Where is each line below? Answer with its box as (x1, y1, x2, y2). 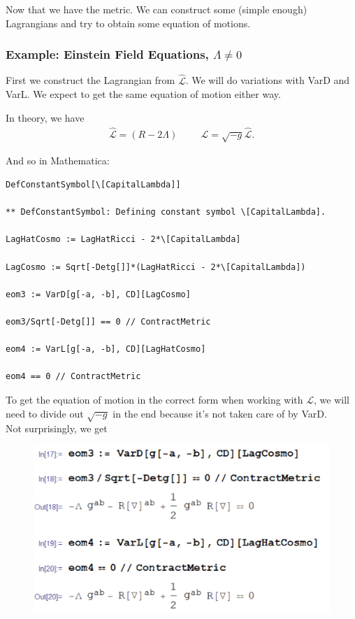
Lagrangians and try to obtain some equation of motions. (6, 15, 251, 30)
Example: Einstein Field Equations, (6, 45, 209, 63)
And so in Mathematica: (6, 153, 110, 168)
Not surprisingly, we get (6, 421, 108, 436)
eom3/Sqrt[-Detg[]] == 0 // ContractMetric (6, 316, 211, 327)
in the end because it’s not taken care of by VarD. (113, 406, 327, 420)
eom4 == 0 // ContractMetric (6, 371, 141, 382)
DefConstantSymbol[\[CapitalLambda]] (6, 180, 181, 190)
